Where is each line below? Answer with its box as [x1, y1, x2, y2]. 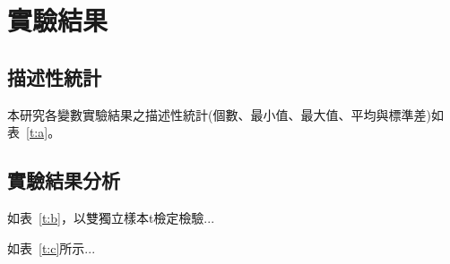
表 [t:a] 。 [7, 123, 61, 141]
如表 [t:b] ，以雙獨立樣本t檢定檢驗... [7, 208, 215, 226]
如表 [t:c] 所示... [7, 238, 96, 257]
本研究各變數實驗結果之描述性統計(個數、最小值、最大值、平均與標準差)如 [7, 105, 444, 123]
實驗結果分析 [7, 166, 120, 194]
